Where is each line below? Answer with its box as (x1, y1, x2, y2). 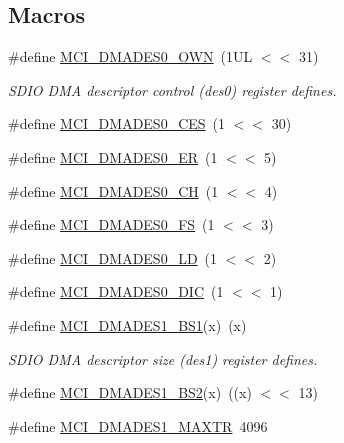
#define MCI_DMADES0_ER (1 (8, 146, 218, 167)
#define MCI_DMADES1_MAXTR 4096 (8, 415, 268, 436)
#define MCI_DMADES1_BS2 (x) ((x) (8, 382, 252, 403)
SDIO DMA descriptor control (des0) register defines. (8, 79, 337, 100)
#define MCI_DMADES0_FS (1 (8, 214, 215, 235)
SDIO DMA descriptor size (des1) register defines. (8, 348, 318, 369)
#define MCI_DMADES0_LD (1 (8, 247, 218, 268)
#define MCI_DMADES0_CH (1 (8, 180, 219, 201)
